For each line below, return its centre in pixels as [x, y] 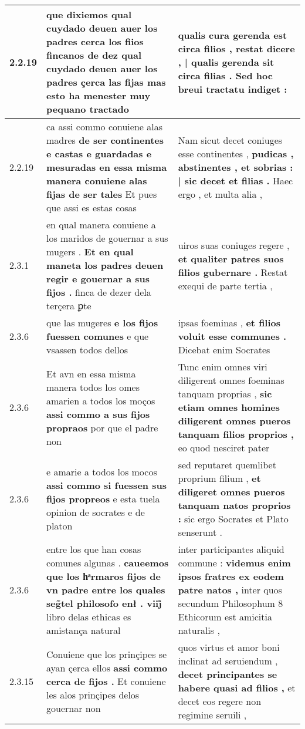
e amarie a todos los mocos [102, 471]
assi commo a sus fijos [98, 414]
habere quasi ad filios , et [237, 688]
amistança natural [84, 630]
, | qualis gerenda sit [226, 62]
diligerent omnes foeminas [231, 380]
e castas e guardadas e [99, 153]
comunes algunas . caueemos [108, 563]
